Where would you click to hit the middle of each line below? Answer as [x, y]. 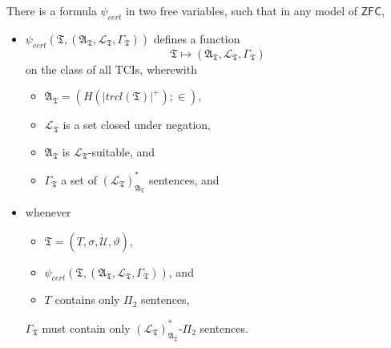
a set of [79, 179]
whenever [48, 212]
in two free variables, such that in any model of [242, 10]
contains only [87, 299]
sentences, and [184, 179]
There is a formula [52, 10]
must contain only [86, 328]
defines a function [197, 38]
